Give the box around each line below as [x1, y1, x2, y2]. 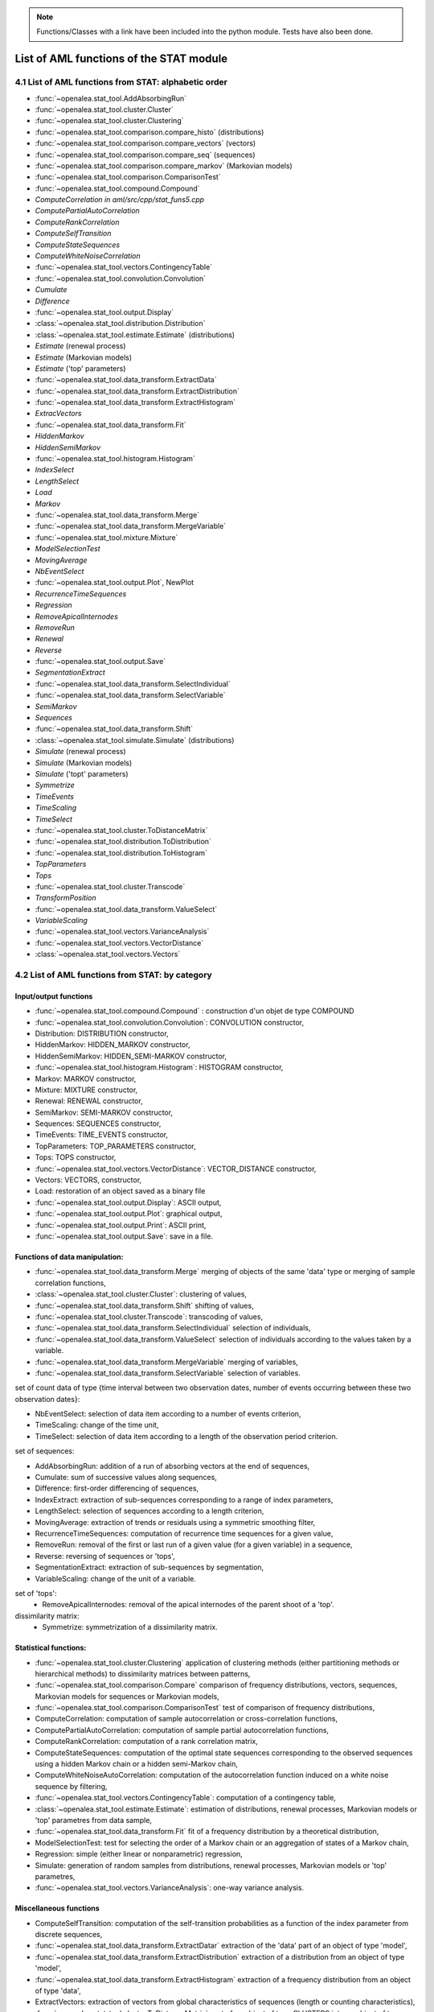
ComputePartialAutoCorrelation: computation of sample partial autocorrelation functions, [35, 1725, 330, 1734]
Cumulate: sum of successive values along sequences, [35, 1473, 217, 1482]
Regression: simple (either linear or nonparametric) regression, [35, 1849, 243, 1859]
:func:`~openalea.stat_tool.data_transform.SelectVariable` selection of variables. [35, 1368, 301, 1378]
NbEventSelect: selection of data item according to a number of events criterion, [35, 1409, 301, 1419]
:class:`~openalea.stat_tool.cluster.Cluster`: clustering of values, [35, 1289, 248, 1299]
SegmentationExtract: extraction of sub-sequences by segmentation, [35, 1562, 264, 1573]
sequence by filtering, [35, 1781, 108, 1791]
